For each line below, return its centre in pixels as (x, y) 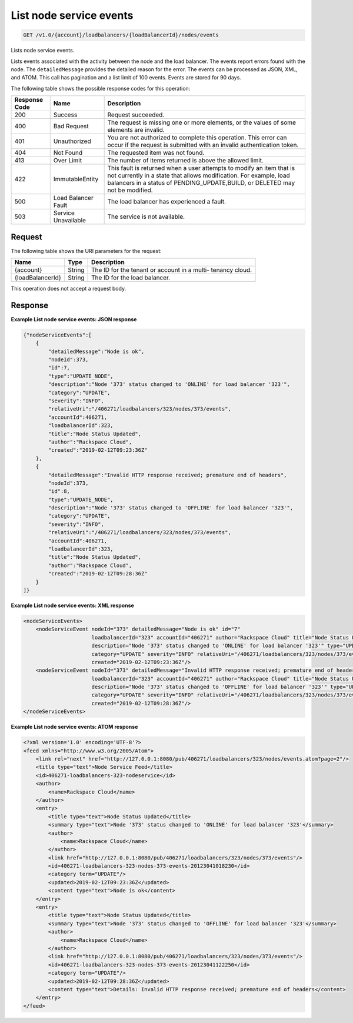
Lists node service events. (43, 51)
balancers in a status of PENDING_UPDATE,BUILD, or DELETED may (201, 183)
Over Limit (68, 161)
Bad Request (71, 126)
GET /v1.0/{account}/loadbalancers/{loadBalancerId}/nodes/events (121, 35)
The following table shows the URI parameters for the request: (86, 251)
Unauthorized (72, 141)
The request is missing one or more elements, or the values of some (202, 122)
